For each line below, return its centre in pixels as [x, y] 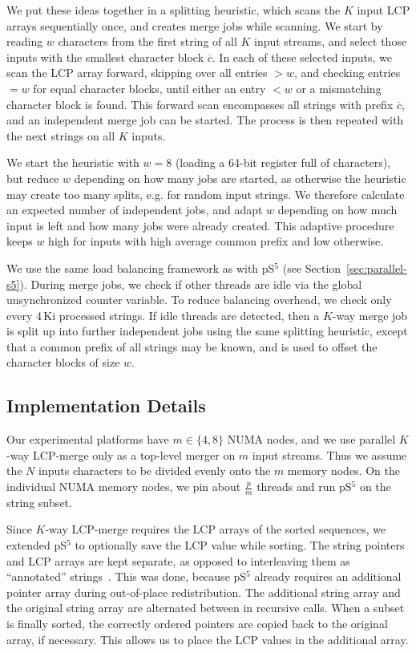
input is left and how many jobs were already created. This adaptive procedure [200, 225]
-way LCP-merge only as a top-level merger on [121, 454]
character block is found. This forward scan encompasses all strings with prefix [200, 104]
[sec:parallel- [377, 268]
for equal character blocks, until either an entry [149, 88]
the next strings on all [61, 135]
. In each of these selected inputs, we [302, 57]
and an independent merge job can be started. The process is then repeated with [205, 120]
